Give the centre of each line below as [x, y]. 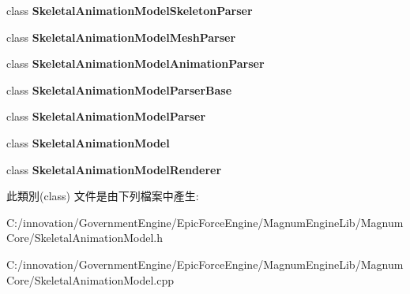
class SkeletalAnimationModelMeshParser [121, 37]
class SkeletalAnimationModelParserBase [119, 89]
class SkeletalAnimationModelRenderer [114, 169]
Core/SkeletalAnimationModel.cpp [90, 279]
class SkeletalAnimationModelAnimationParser [135, 63]
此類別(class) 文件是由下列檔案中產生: [103, 196]
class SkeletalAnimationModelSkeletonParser [130, 10]
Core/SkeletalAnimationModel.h [85, 238]
